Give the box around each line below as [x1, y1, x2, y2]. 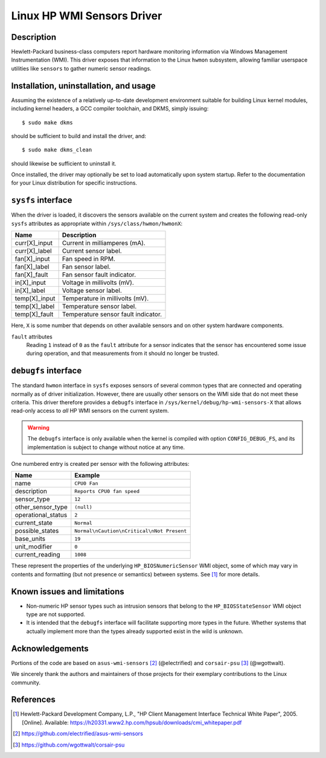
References [11, 695, 56, 705]
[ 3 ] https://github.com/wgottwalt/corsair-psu [13, 741, 125, 748]
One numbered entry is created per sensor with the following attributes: [11, 460, 190, 467]
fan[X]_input [14, 255, 51, 263]
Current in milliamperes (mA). [62, 239, 146, 247]
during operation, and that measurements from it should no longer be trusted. [26, 350, 219, 357]
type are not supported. [26, 611, 86, 618]
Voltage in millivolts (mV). [62, 278, 134, 287]
